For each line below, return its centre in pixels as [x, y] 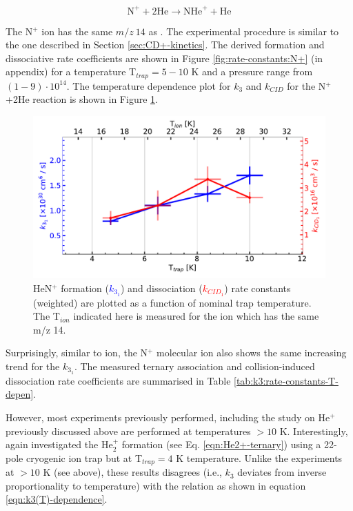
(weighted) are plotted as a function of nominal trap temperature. [172, 302]
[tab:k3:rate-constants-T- [286, 380]
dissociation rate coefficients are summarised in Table [118, 380]
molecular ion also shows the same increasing [252, 353]
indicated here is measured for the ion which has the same [196, 316]
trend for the [33, 366]
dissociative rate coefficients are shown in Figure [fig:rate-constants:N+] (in [164, 58]
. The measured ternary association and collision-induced [194, 366]
